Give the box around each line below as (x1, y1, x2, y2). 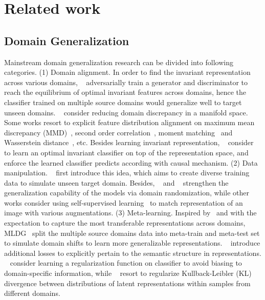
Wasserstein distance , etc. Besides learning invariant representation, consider (4, 137, 254, 148)
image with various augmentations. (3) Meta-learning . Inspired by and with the (4, 207, 257, 218)
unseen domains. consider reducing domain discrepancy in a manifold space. (4, 107, 248, 117)
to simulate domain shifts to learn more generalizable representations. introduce (4, 237, 260, 248)
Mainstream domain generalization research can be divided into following (4, 56, 233, 67)
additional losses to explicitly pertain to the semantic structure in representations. (4, 247, 261, 258)
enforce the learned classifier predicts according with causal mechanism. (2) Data (4, 157, 258, 168)
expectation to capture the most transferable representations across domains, (4, 217, 246, 228)
